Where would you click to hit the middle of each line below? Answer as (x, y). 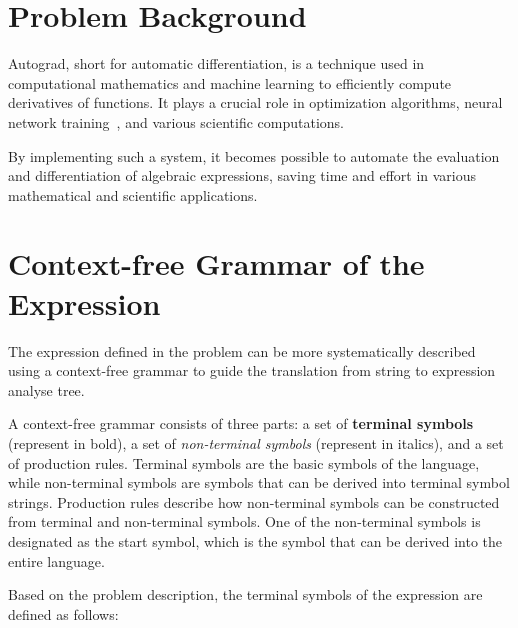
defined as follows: (63, 613)
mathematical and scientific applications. (133, 194)
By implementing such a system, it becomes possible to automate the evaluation (254, 155)
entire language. (56, 560)
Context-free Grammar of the (216, 263)
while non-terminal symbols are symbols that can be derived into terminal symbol (259, 482)
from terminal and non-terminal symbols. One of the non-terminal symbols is (244, 521)
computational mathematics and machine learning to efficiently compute (230, 82)
